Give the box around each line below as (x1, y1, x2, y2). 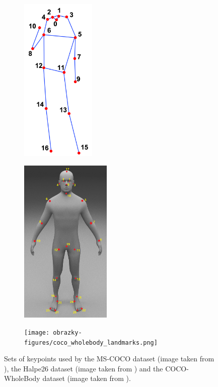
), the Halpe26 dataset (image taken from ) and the (4, 363, 163, 373)
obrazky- (53, 329, 82, 336)
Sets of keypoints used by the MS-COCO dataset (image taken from (4, 353, 214, 364)
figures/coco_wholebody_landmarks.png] (24, 339, 158, 346)
